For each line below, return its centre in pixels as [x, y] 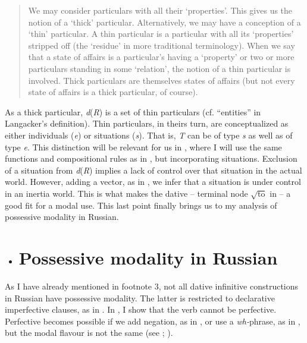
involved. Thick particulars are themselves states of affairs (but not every [162, 80]
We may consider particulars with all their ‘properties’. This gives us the [160, 10]
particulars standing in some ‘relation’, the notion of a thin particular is [159, 68]
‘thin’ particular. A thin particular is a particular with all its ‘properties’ [161, 34]
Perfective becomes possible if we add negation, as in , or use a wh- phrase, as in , [153, 321]
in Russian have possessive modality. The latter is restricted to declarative [140, 298]
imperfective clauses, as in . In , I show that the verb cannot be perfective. [141, 309]
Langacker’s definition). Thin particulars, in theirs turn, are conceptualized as [147, 123]
